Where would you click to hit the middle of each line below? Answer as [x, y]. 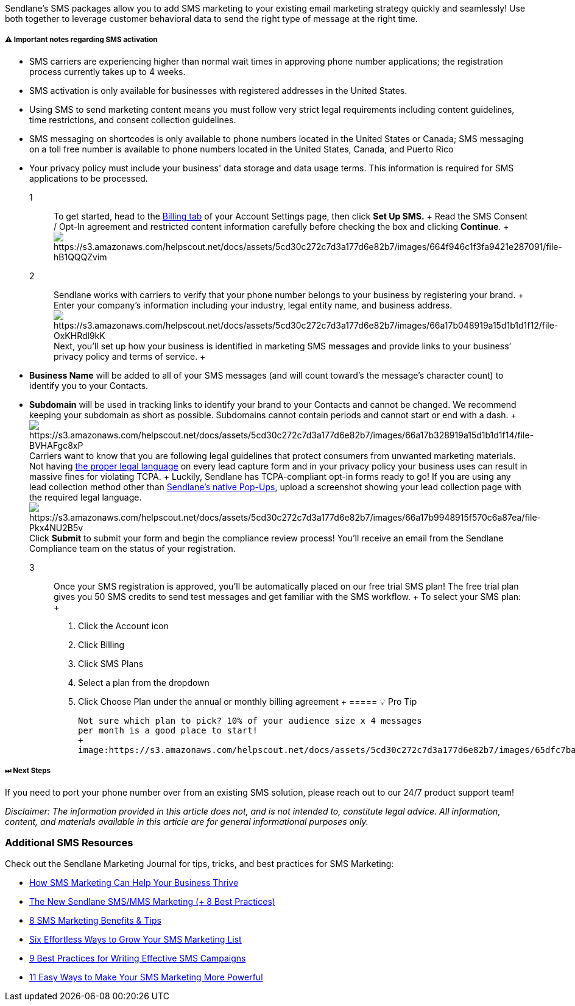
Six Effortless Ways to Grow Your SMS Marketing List [136, 940]
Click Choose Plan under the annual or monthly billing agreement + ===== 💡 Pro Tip [248, 701]
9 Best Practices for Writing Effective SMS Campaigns [138, 958]
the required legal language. [86, 497]
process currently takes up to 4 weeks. [108, 71]
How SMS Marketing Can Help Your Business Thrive [134, 883]
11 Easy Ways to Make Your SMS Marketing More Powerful [146, 977]
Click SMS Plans [111, 663]
